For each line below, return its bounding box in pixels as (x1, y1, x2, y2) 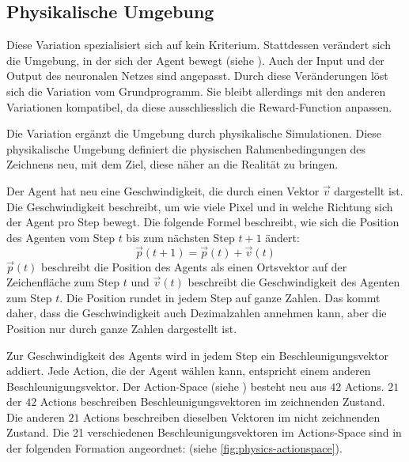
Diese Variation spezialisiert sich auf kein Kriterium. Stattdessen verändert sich (6, 36, 391, 53)
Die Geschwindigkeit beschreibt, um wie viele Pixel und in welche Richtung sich (6, 198, 393, 214)
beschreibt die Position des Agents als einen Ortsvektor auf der (40, 258, 347, 275)
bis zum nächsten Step (126, 229, 235, 245)
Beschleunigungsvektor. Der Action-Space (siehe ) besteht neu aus (6, 377, 327, 394)
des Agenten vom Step (6, 229, 115, 245)
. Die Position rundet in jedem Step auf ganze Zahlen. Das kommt (59, 289, 381, 305)
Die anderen (6, 408, 65, 425)
